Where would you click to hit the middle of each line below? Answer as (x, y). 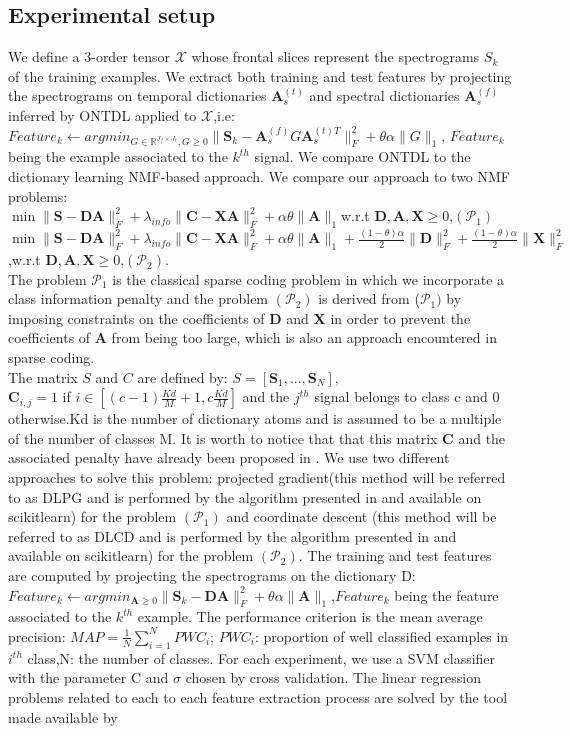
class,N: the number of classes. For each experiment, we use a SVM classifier (261, 657)
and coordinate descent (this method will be (361, 516)
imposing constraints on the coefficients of (136, 317)
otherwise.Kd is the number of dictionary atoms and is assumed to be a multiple (255, 418)
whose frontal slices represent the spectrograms (335, 56)
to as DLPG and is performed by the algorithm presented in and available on (245, 496)
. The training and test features (395, 555)
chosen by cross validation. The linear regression (333, 677)
